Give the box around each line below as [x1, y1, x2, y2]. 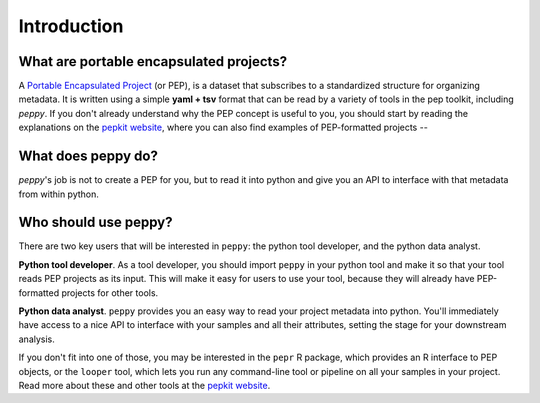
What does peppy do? [18, 148, 159, 165]
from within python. [18, 188, 100, 200]
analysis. [18, 333, 55, 345]
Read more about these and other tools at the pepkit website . [18, 379, 271, 391]
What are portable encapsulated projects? [18, 53, 288, 70]
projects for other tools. [61, 286, 159, 299]
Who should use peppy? [18, 214, 173, 231]
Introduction [18, 15, 124, 37]
